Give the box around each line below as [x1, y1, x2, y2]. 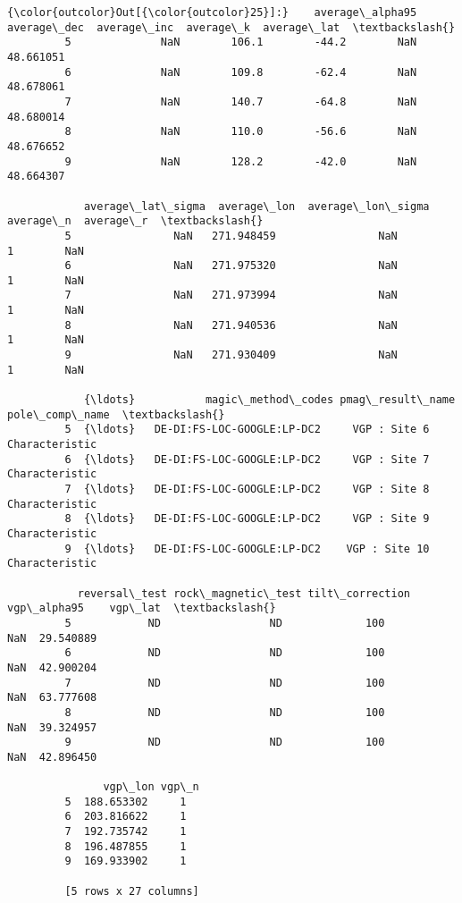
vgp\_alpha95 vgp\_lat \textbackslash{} [7, 602, 276, 615]
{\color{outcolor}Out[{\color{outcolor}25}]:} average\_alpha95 [7, 6, 417, 19]
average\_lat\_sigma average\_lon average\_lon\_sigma [83, 199, 430, 213]
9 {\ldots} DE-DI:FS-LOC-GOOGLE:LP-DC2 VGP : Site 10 [64, 542, 430, 555]
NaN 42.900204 [7, 661, 97, 674]
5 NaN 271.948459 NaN [64, 229, 398, 242]
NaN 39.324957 [7, 721, 97, 734]
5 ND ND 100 [64, 616, 385, 629]
